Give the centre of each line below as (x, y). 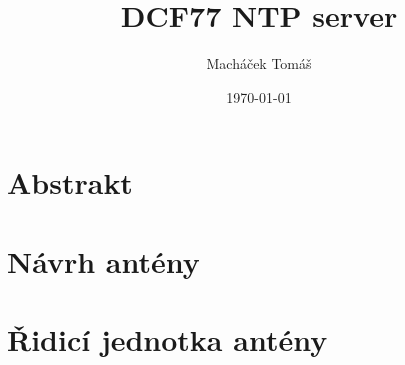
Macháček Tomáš (259, 63)
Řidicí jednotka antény (167, 339)
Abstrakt (70, 182)
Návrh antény (103, 260)
